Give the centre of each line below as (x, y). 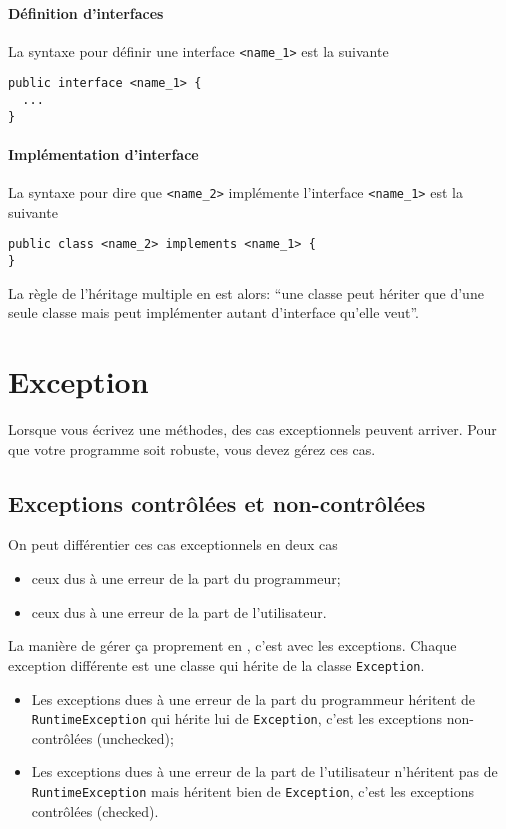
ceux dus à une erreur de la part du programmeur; (186, 578)
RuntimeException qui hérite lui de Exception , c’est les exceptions (237, 718)
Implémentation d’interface (103, 154)
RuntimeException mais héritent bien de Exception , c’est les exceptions (252, 790)
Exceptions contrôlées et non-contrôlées (217, 502)
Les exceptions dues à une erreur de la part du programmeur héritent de (253, 698)
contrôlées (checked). (95, 810)
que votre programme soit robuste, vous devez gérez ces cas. (192, 448)
